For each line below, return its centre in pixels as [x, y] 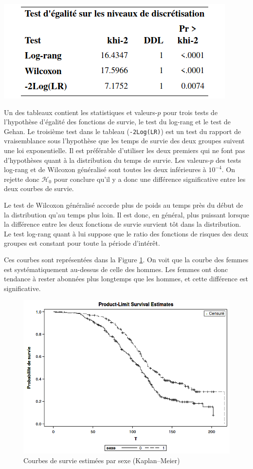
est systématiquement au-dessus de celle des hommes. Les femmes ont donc [116, 269]
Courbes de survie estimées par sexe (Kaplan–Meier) [102, 460]
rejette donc [22, 179]
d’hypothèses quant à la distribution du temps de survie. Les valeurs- [107, 160]
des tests [228, 160]
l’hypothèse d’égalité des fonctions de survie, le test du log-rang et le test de [117, 122]
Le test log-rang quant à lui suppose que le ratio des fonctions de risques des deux [126, 233]
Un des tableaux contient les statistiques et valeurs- [81, 112]
